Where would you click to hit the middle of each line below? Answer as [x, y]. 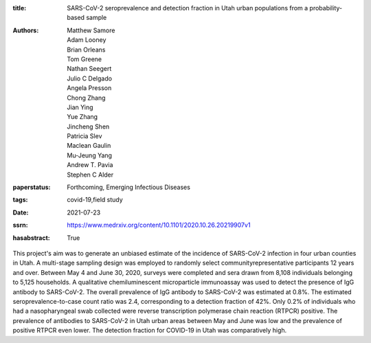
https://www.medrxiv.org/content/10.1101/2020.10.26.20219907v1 [159, 225]
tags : [20, 200]
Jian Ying [80, 107]
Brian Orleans [86, 49]
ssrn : [20, 225]
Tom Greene [85, 59]
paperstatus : [32, 187]
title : [20, 8]
